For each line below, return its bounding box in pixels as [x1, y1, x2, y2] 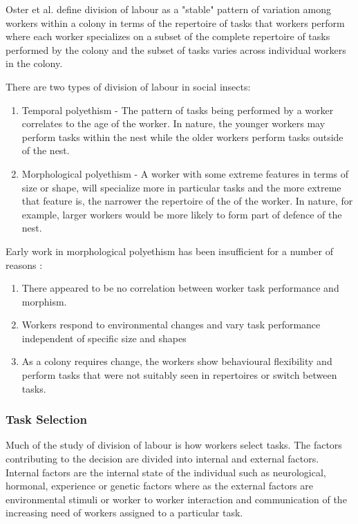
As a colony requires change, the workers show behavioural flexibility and [21, 354, 332, 368]
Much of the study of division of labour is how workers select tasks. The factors [6, 438, 342, 452]
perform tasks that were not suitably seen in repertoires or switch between [21, 368, 337, 382]
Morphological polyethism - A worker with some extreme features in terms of [21, 166, 349, 180]
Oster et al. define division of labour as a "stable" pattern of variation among [6, 2, 332, 16]
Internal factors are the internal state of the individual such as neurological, [6, 465, 326, 479]
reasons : [6, 257, 43, 272]
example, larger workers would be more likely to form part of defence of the [21, 207, 342, 221]
